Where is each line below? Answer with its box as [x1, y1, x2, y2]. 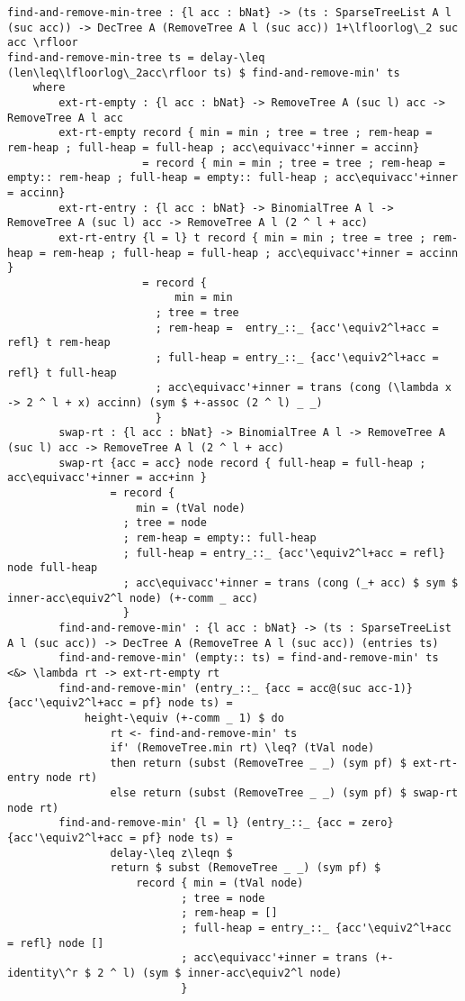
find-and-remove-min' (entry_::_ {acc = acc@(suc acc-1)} [58, 681, 414, 695]
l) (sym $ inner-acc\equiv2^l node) [122, 967, 343, 979]
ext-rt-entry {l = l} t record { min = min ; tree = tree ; [58, 231, 426, 244]
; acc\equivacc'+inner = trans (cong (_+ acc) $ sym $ [122, 576, 459, 589]
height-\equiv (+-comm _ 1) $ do [84, 711, 284, 724]
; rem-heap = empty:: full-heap [122, 531, 317, 544]
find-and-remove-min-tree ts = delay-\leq [7, 50, 265, 64]
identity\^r [7, 967, 78, 979]
